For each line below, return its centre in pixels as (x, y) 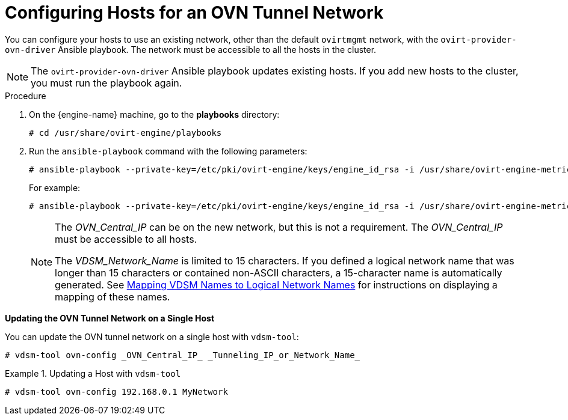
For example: (55, 187)
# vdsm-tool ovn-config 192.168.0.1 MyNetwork (116, 391)
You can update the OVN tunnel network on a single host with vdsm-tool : (152, 336)
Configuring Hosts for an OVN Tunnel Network (194, 13)
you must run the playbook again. (106, 83)
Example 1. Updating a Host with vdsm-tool (93, 373)
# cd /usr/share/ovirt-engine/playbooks (125, 132)
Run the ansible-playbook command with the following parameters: (168, 151)
